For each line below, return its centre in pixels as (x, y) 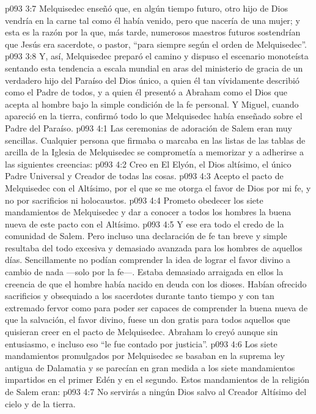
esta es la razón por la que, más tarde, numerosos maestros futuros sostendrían (153, 32)
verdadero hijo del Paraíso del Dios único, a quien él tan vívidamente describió (152, 80)
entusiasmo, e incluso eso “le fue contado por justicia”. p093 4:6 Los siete (141, 343)
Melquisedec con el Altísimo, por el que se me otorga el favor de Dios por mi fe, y (158, 187)
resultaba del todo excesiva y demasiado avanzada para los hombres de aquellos (154, 247)
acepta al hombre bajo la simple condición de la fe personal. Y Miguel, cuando (152, 104)
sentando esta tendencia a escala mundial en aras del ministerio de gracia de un (154, 68)
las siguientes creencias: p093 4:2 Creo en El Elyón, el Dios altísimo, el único (148, 164)
